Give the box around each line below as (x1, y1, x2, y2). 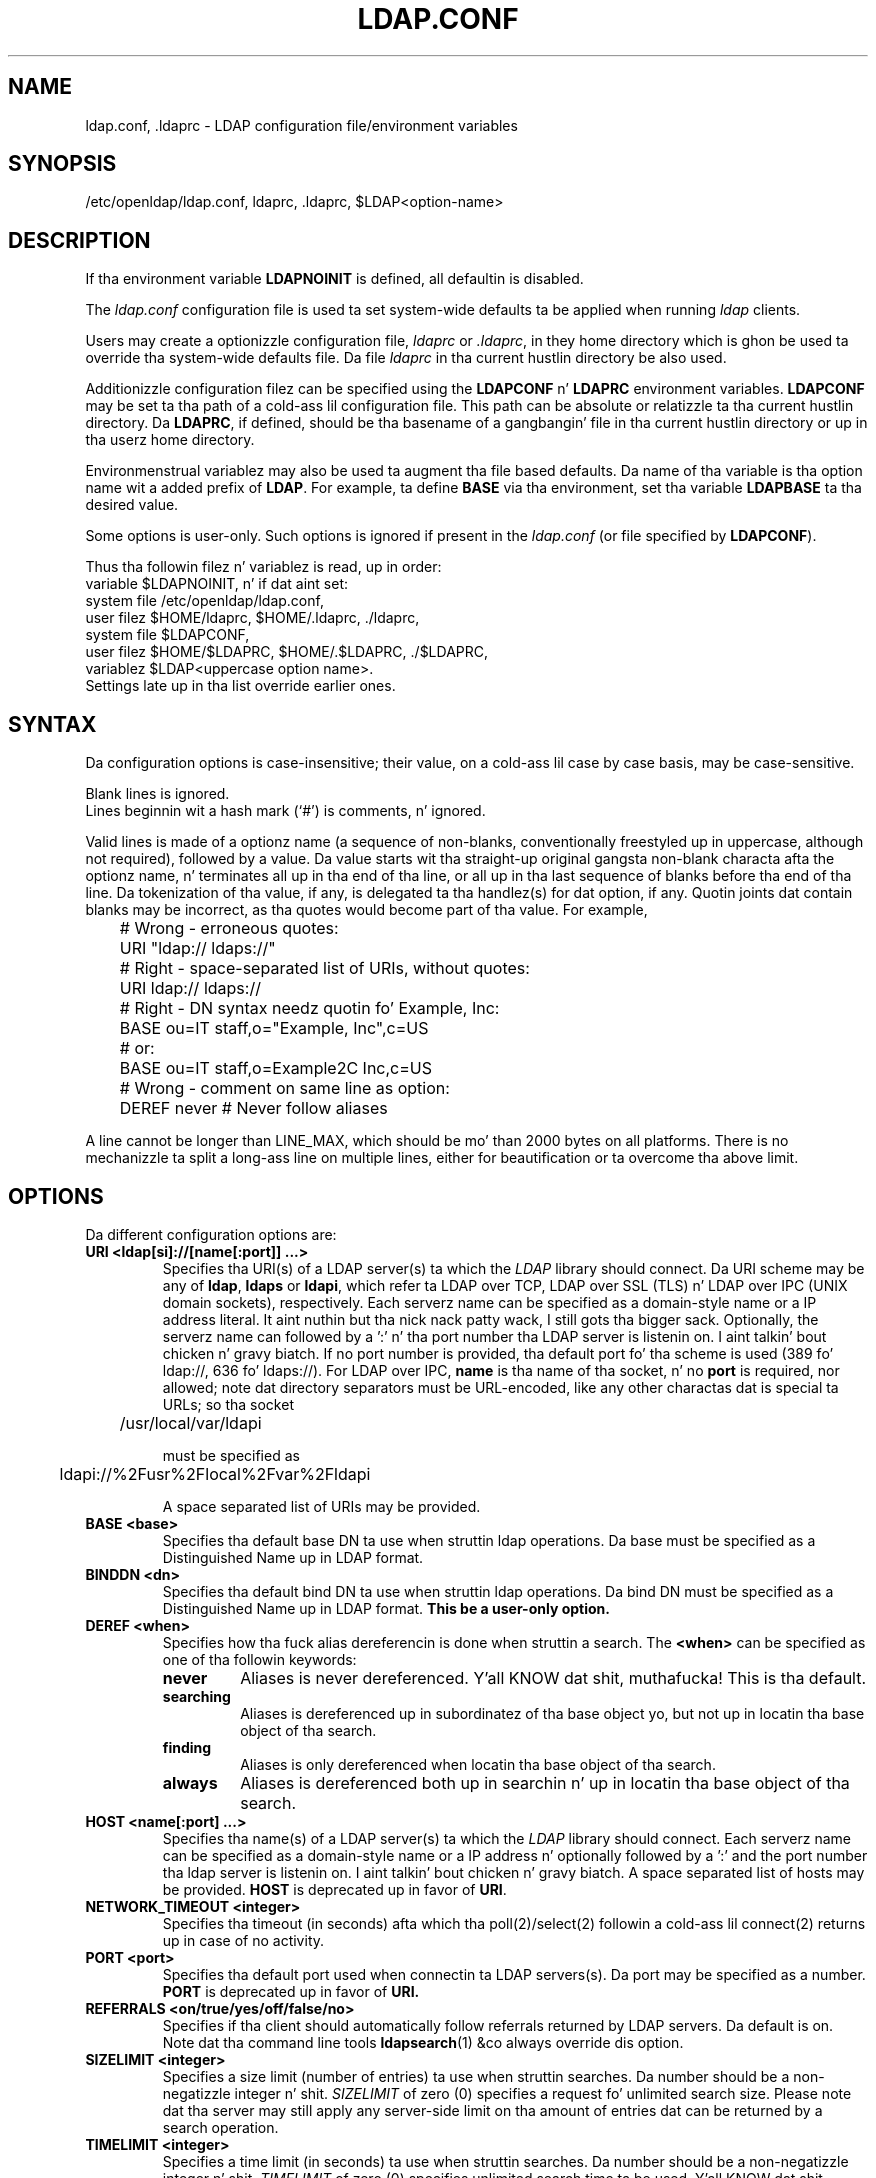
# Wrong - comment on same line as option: (119, 1078, 450, 1099)
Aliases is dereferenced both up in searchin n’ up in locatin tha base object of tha (240, 1772, 850, 1793)
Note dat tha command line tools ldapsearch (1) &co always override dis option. (162, 2033, 684, 2051)
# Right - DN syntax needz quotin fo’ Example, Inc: (119, 998, 500, 1019)
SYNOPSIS (8, 151, 117, 177)
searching (162, 1687, 231, 1705)
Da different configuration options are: (85, 1225, 337, 1243)
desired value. (85, 496, 179, 514)
